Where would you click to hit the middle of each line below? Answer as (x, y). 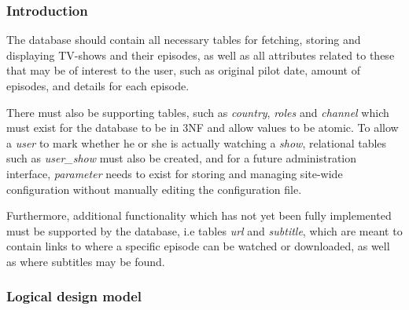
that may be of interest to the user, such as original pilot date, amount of (183, 70)
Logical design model (74, 296)
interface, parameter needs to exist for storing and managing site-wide (175, 173)
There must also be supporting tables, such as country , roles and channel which (198, 112)
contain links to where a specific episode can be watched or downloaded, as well (198, 246)
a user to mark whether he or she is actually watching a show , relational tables (197, 142)
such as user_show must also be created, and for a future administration (182, 158)
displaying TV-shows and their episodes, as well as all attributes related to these (201, 55)
